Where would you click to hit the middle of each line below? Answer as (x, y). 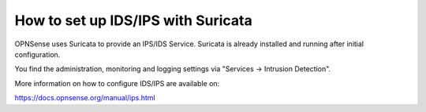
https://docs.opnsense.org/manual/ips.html (85, 98)
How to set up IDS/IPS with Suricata (133, 20)
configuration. (37, 54)
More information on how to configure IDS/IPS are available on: (117, 83)
